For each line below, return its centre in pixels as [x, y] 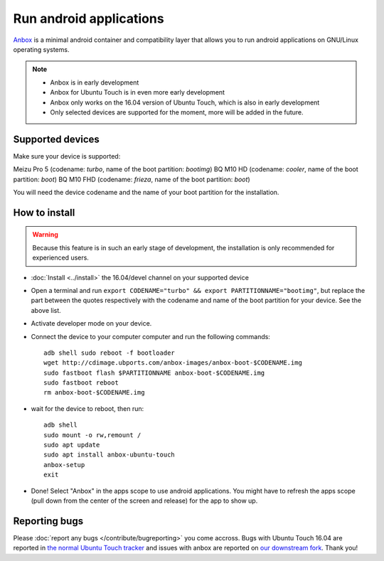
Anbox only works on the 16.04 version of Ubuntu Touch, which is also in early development [185, 102]
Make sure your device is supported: [67, 156]
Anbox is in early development [95, 82]
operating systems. [41, 49]
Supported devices [56, 139]
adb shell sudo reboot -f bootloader [110, 353]
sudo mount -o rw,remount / [92, 435]
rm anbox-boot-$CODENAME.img [94, 392]
